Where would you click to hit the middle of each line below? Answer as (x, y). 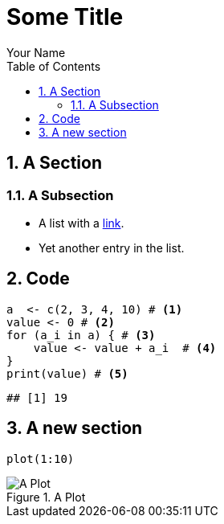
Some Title (65, 17)
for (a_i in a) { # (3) (81, 335)
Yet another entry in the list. (112, 248)
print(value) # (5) (67, 373)
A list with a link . (81, 223)
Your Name (36, 52)
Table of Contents (54, 66)
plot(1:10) (41, 458)
